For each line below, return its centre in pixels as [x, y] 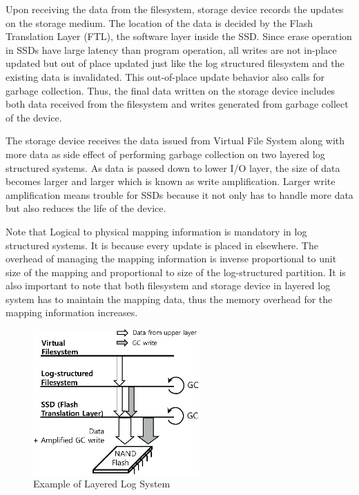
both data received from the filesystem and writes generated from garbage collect [177, 104]
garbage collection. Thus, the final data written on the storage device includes [171, 90]
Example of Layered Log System [102, 484]
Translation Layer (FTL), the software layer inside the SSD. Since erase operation [179, 36]
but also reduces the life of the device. [86, 208]
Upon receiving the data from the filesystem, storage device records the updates [175, 9]
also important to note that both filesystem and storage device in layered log [168, 285]
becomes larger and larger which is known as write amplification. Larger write [171, 181]
